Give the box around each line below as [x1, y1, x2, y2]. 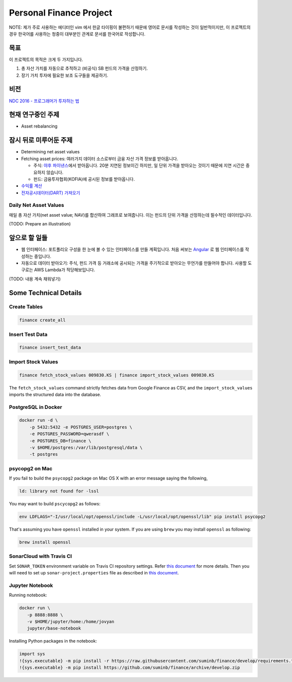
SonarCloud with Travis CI [9, 553, 73, 560]
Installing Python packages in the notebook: [9, 638, 97, 644]
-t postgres [29, 452, 58, 457]
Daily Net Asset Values [9, 202, 64, 209]
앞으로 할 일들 [9, 234, 48, 242]
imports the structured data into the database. [9, 391, 102, 397]
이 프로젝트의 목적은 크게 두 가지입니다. [9, 56, 83, 62]
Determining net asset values [21, 149, 80, 155]
